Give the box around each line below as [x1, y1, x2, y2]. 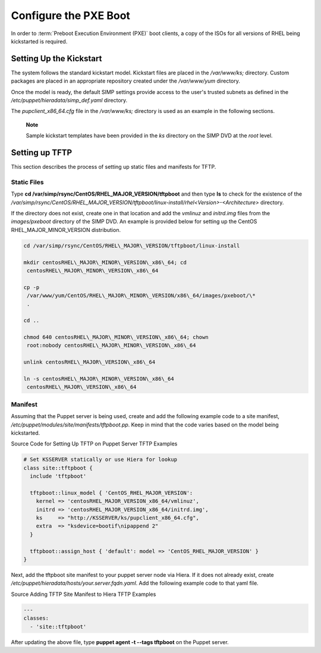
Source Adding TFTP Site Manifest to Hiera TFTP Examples [11, 591, 156, 598]
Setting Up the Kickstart [11, 54, 102, 64]
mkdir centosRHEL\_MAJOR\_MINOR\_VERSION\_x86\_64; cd [23, 259, 187, 266]
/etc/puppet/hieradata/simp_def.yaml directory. [11, 97, 128, 104]
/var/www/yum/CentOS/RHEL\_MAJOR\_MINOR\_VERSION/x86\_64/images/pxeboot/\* [27, 292, 256, 299]
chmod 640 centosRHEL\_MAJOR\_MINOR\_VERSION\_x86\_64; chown [23, 334, 209, 341]
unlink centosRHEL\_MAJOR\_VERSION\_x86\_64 [23, 359, 156, 366]
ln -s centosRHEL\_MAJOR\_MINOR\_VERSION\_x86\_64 [23, 375, 175, 382]
